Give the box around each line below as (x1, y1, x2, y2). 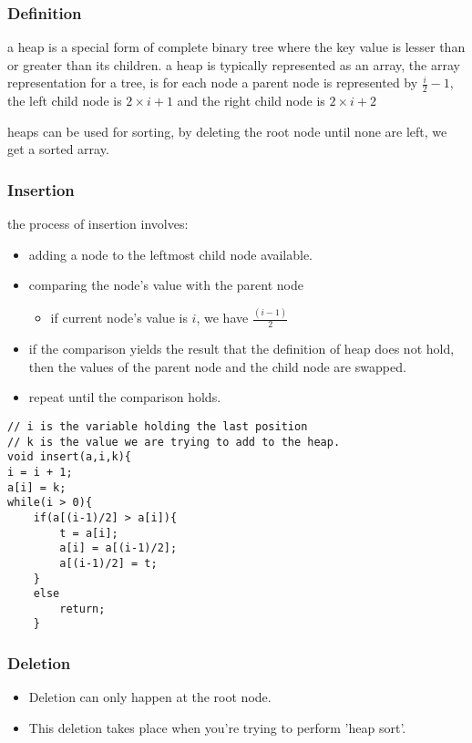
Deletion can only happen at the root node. (28, 687, 272, 707)
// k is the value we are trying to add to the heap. (7, 435, 341, 449)
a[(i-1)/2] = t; (59, 556, 158, 570)
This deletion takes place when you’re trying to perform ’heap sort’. (28, 717, 406, 737)
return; (59, 602, 106, 615)
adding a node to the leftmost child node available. (28, 244, 313, 263)
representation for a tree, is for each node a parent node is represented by (7, 73, 418, 92)
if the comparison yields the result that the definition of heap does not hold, (28, 339, 455, 358)
